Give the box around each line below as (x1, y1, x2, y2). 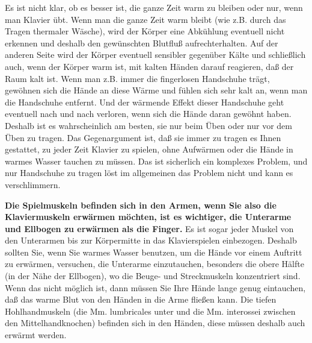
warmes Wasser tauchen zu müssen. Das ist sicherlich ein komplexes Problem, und (5, 154, 308, 167)
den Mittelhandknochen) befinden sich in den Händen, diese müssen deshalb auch (5, 316, 305, 329)
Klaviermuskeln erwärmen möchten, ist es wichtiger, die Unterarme (5, 210, 292, 223)
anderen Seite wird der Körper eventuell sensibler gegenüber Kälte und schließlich (5, 48, 306, 61)
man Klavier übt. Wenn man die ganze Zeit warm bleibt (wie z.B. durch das (5, 13, 286, 25)
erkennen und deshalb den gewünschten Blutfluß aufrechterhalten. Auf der (5, 36, 278, 49)
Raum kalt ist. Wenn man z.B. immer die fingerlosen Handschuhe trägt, (5, 72, 270, 84)
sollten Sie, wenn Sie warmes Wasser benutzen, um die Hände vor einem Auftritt (5, 245, 302, 258)
